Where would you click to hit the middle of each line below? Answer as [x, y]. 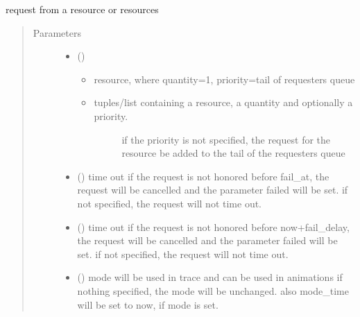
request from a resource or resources [82, 9]
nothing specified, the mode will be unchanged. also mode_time [213, 290]
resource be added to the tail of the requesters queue [233, 153]
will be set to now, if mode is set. [148, 304]
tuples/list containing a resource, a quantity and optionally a [223, 102]
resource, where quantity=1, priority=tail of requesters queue [224, 79]
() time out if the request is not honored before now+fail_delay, [213, 226]
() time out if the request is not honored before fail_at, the [203, 176]
